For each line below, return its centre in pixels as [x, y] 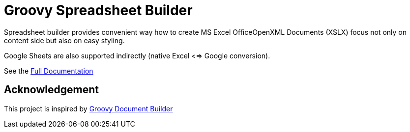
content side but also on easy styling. [64, 40]
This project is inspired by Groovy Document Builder [88, 108]
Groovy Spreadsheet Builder [98, 10]
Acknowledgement [51, 90]
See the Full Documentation [49, 71]
